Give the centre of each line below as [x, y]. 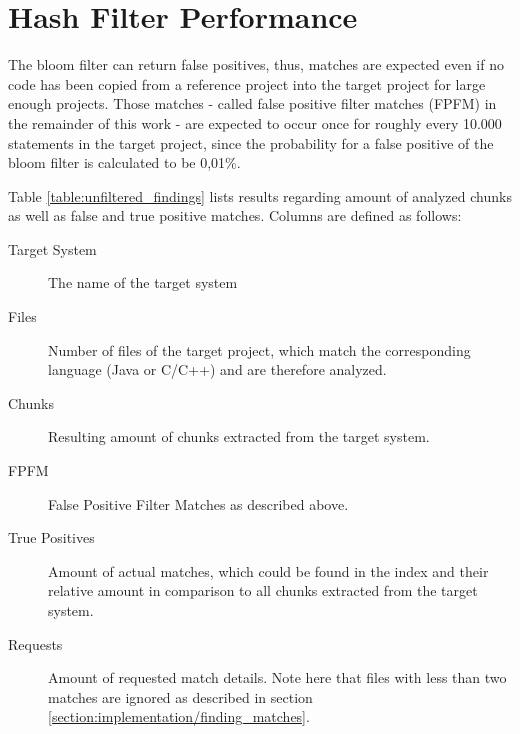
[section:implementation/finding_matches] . [179, 716]
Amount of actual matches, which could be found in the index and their [268, 570]
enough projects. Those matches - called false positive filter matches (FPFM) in [252, 103]
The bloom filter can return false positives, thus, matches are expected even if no [256, 64]
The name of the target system [143, 282]
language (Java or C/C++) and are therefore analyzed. [217, 369]
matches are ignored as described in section [180, 696]
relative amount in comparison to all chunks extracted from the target [263, 590]
